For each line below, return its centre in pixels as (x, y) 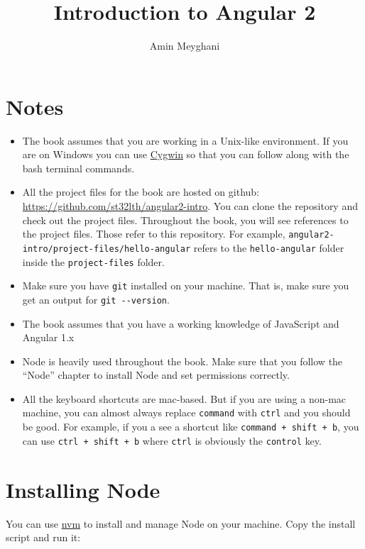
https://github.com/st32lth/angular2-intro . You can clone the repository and (190, 206)
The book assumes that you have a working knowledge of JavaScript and (181, 323)
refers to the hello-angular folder (269, 247)
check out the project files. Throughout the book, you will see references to (185, 220)
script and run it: (43, 537)
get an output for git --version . (96, 299)
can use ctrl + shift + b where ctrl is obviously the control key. (172, 440)
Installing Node (83, 489)
